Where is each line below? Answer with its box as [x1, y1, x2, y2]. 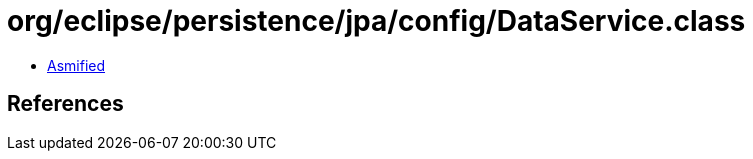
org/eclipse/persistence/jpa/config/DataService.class [7, 4, 746, 38]
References [7, 91, 124, 117]
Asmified [47, 56, 106, 74]
